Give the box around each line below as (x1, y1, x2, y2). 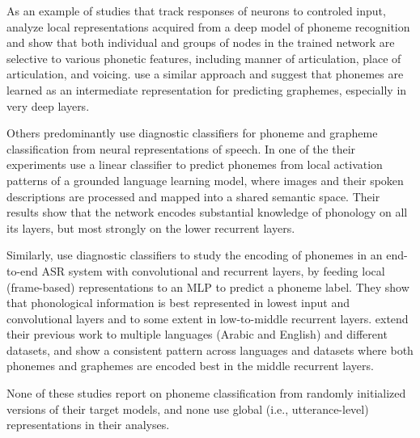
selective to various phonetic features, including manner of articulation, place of (6, 49, 401, 66)
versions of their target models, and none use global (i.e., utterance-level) (6, 400, 369, 417)
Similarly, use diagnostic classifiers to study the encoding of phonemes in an (6, 246, 383, 263)
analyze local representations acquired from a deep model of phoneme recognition (6, 18, 410, 35)
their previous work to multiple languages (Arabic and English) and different (6, 326, 388, 343)
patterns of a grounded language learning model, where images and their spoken (6, 171, 404, 188)
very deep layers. (6, 97, 90, 114)
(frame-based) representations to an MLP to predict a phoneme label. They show (6, 278, 409, 295)
